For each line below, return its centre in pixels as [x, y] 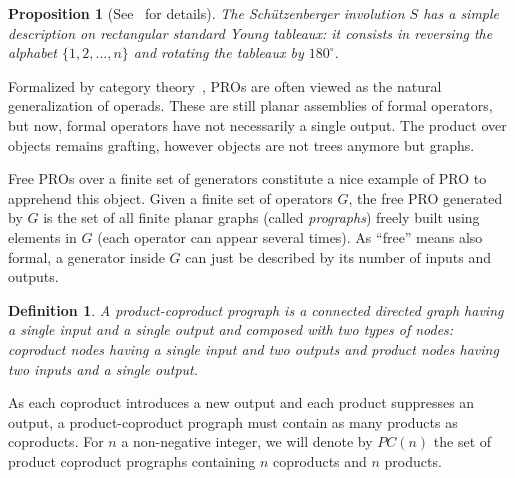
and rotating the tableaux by [218, 52]
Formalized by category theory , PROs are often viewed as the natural [225, 85]
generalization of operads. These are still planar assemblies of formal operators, [250, 105]
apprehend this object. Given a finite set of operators [170, 197]
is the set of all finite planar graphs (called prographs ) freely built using [261, 217]
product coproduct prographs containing [132, 460]
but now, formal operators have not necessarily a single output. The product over [257, 124]
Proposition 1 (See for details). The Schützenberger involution [206, 13]
